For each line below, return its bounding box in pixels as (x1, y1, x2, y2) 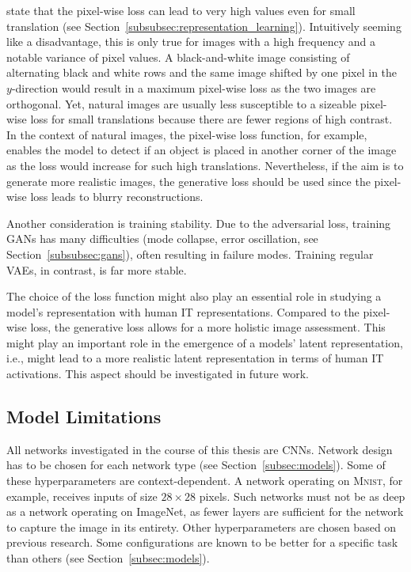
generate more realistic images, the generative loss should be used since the (6, 172, 371, 189)
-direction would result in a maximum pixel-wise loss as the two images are (11, 79, 376, 96)
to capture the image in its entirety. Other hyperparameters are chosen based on (6, 518, 397, 535)
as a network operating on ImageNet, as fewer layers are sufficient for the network (6, 503, 404, 520)
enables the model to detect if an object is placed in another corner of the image (6, 142, 397, 158)
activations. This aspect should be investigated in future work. (6, 366, 309, 382)
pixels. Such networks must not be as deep (199, 487, 405, 504)
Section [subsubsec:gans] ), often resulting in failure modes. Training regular (6, 245, 374, 262)
